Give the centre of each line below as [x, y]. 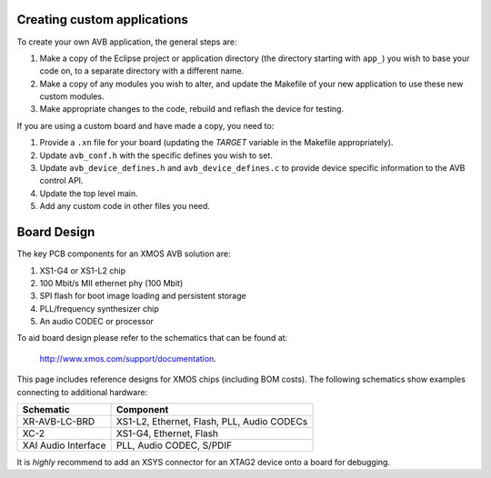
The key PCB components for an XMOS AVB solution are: [124, 254]
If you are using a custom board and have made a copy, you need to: [145, 125]
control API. [61, 181]
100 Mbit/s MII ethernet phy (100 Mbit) [111, 283]
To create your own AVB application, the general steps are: [127, 42]
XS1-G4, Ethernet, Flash [167, 433]
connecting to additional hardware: [82, 392]
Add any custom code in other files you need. [125, 206]
